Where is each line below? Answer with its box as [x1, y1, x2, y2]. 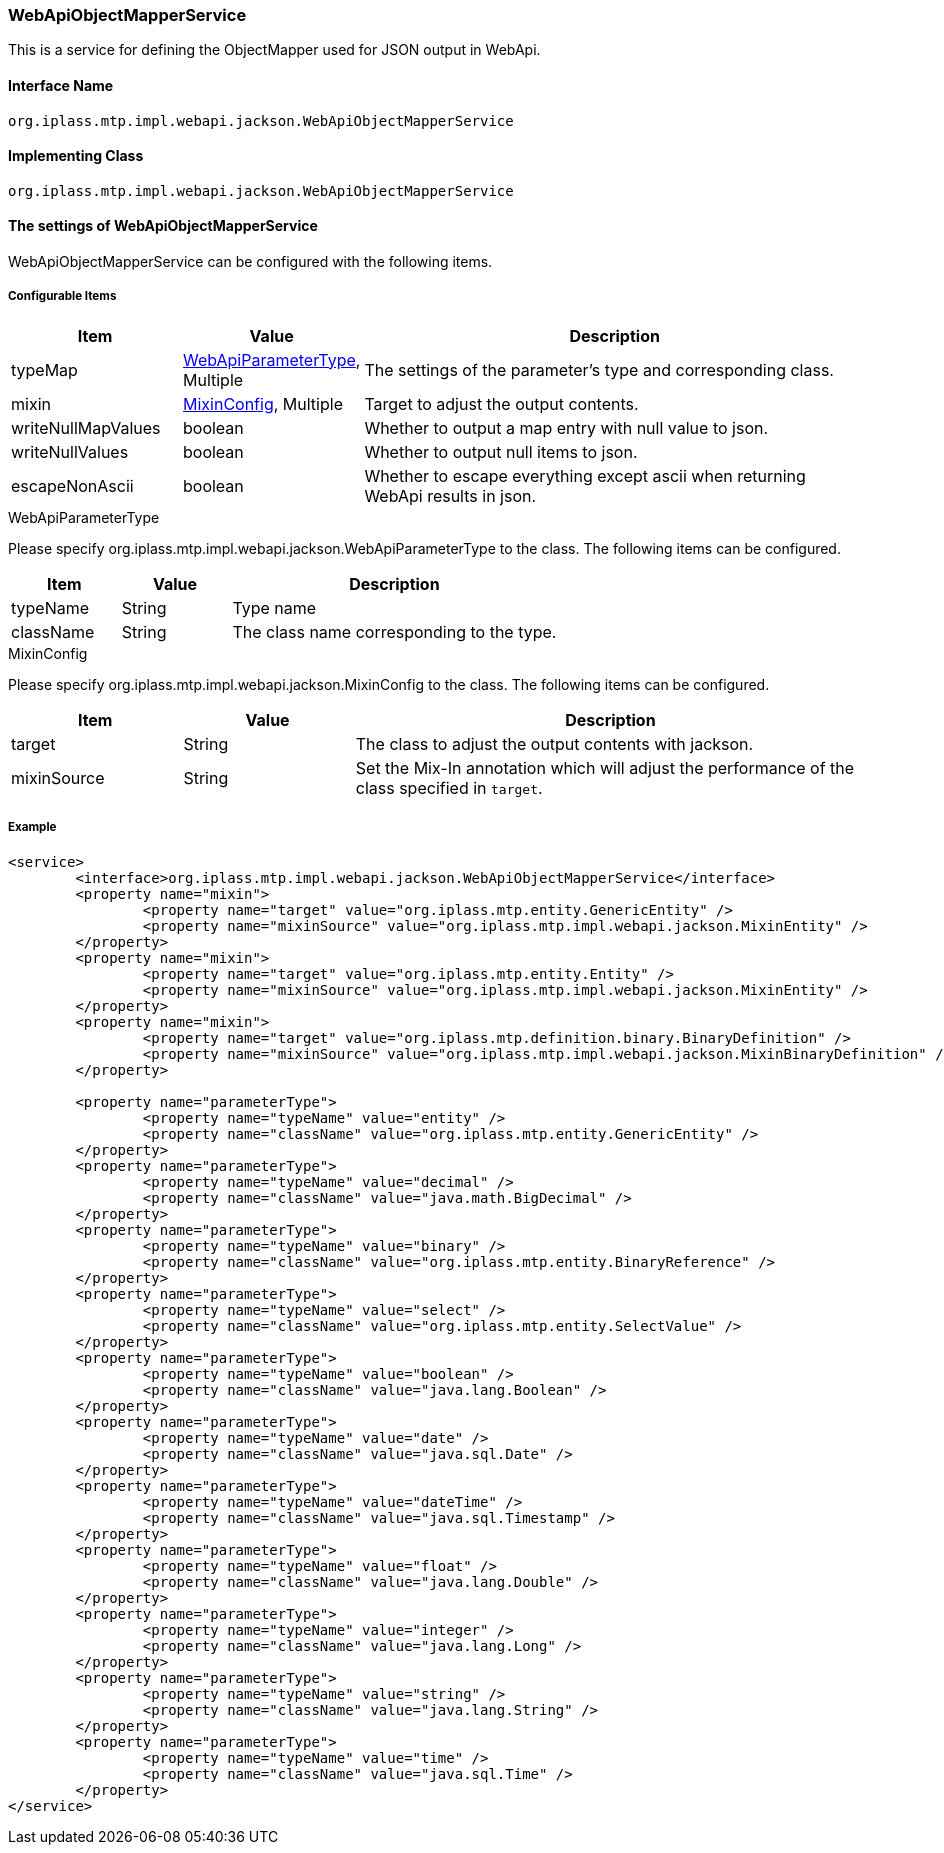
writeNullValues [11, 441, 129, 462]
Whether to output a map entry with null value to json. [364, 417, 769, 438]
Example [8, 820, 57, 835]
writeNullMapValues [11, 417, 161, 438]
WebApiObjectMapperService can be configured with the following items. [8, 253, 493, 271]
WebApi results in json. [364, 485, 537, 506]
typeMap [11, 359, 78, 380]
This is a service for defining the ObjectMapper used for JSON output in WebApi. [8, 41, 541, 59]
